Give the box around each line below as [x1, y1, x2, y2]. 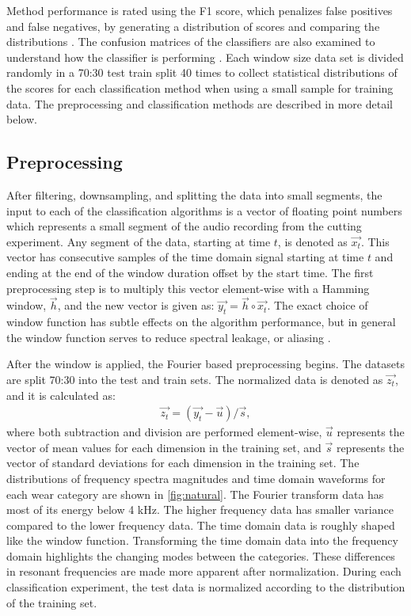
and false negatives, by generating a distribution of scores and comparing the [6, 17, 380, 34]
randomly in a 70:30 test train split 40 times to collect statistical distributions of [6, 64, 398, 81]
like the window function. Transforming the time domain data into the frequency [6, 532, 398, 549]
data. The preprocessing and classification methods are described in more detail [6, 95, 393, 112]
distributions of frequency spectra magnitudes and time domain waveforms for [6, 470, 386, 486]
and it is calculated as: [6, 386, 116, 403]
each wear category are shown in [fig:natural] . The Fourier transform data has [6, 485, 384, 502]
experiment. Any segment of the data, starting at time [6, 233, 271, 249]
